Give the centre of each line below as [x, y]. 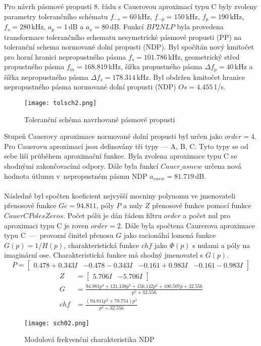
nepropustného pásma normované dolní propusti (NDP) [90, 87]
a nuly [133, 205]
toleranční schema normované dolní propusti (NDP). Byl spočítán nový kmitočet [129, 47]
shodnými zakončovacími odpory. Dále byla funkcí [81, 165]
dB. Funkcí [127, 27]
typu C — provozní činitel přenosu [59, 235]
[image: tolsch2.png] [61, 103]
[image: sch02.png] [57, 323]
